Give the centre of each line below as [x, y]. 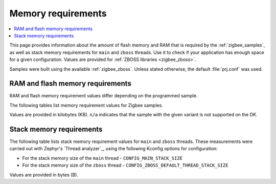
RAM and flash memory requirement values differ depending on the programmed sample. [103, 96]
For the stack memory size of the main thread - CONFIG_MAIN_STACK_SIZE [102, 158]
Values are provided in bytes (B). [44, 175]
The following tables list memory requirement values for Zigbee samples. [86, 105]
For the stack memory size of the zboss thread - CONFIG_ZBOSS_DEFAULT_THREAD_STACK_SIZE [125, 165]
